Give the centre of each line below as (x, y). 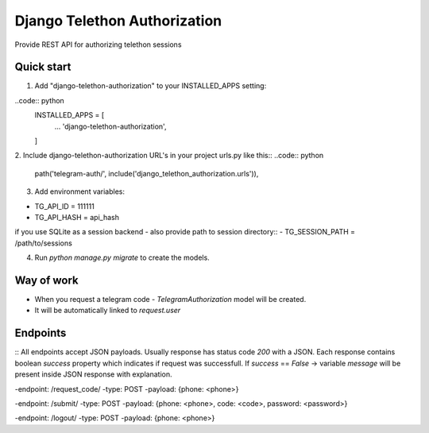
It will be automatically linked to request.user (108, 311)
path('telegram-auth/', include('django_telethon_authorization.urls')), (147, 173)
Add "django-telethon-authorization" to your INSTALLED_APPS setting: (151, 86)
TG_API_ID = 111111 (64, 206)
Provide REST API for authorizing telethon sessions (98, 44)
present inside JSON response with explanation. (93, 374)
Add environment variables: (80, 191)
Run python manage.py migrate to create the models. (122, 257)
